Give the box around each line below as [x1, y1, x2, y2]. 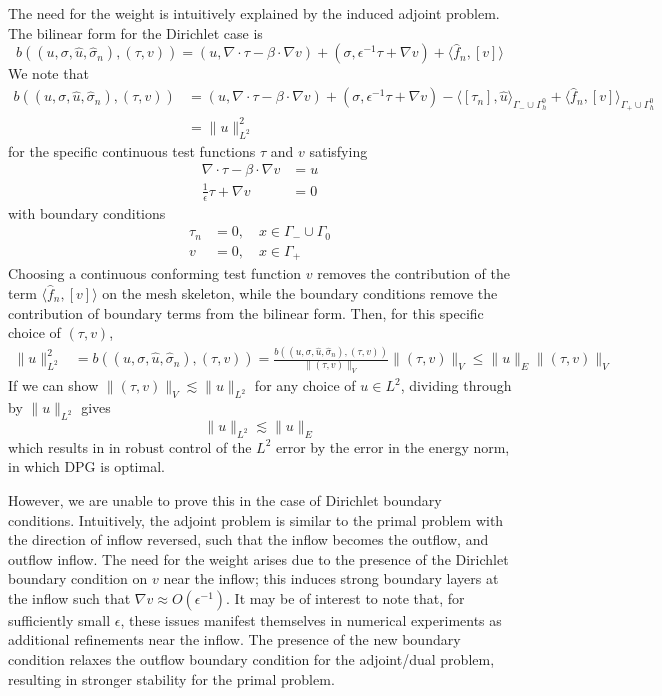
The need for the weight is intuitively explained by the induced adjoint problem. [8, 3, 500, 23]
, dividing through [400, 375, 512, 396]
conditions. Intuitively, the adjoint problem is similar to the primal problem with [8, 509, 504, 530]
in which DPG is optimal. [8, 456, 165, 477]
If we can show [8, 375, 99, 396]
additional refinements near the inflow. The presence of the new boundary [8, 629, 461, 650]
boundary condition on [8, 568, 148, 589]
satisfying [309, 140, 368, 161]
